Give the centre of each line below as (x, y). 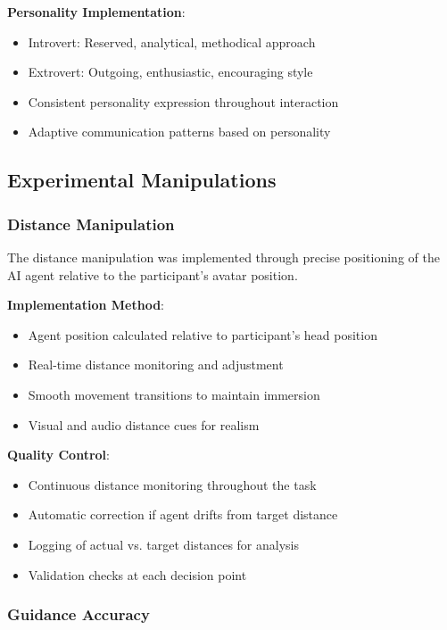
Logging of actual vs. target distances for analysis (164, 544)
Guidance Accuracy (79, 614)
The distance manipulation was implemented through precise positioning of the (223, 257)
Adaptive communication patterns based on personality (179, 132)
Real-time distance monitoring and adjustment (156, 365)
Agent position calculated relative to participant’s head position (203, 334)
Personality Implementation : (96, 12)
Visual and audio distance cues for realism (144, 424)
